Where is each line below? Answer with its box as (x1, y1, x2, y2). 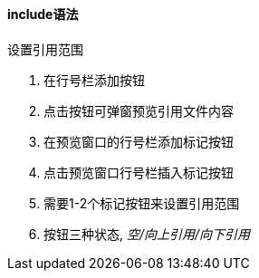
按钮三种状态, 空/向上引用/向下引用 (43, 225, 251, 242)
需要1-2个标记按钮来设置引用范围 (43, 195, 240, 211)
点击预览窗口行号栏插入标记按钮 (43, 164, 234, 180)
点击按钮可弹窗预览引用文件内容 (43, 102, 234, 119)
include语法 (7, 6, 79, 22)
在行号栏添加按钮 (43, 72, 145, 88)
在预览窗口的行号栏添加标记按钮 (43, 133, 234, 149)
